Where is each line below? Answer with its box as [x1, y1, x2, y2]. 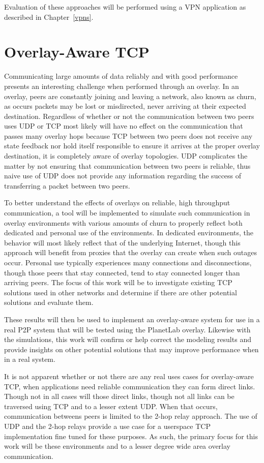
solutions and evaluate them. [4, 297, 94, 307]
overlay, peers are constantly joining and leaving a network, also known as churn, [4, 90, 256, 101]
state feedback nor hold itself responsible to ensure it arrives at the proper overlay [4, 140, 260, 151]
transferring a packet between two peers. [4, 180, 130, 191]
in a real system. [4, 354, 55, 364]
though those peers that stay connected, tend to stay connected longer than [4, 267, 240, 277]
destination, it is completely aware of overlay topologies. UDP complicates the [4, 150, 248, 161]
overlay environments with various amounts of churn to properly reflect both [4, 217, 243, 228]
